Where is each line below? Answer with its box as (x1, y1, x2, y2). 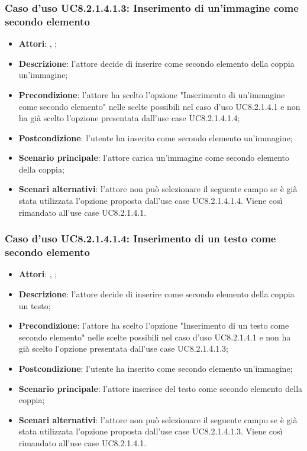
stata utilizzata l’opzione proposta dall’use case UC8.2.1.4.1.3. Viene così (18, 425, 283, 437)
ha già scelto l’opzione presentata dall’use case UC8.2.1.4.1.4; (18, 112, 240, 124)
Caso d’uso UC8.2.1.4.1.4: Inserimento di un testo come (5, 231, 276, 246)
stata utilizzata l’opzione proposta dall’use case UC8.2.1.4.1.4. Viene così (18, 194, 283, 207)
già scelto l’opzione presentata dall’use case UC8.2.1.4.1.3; (18, 342, 229, 355)
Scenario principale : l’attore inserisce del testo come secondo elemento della (18, 382, 303, 394)
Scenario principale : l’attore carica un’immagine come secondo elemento (18, 151, 290, 164)
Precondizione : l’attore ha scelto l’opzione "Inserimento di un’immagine (18, 88, 285, 100)
